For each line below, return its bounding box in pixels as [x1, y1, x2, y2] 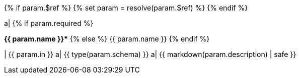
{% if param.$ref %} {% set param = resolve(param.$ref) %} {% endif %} [4, 3, 248, 12]
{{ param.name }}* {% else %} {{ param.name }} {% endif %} [4, 34, 210, 43]
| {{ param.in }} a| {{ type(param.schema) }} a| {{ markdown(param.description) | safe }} [4, 50, 296, 58]
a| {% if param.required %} [4, 19, 94, 27]
